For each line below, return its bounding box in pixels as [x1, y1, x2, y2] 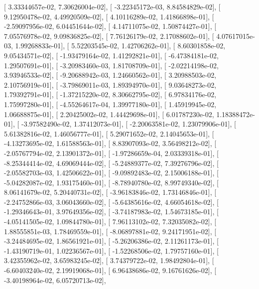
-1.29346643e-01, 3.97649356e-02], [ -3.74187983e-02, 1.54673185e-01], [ [4, 206, 219, 217]
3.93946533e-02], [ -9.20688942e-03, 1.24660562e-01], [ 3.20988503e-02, [4, 70, 217, 80]
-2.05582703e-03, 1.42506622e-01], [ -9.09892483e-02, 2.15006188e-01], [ [4, 167, 219, 178]
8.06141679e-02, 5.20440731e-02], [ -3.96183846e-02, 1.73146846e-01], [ [4, 187, 217, 197]
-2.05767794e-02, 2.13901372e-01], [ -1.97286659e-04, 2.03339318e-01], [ [4, 147, 219, 158]
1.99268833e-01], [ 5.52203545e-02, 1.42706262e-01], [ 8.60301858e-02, [15, 40, 226, 51]
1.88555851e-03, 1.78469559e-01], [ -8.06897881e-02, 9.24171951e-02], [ [4, 226, 217, 236]
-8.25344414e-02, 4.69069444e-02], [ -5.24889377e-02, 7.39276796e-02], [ [4, 157, 219, 168]
